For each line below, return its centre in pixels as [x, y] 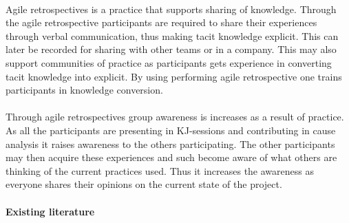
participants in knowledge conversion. [84, 90]
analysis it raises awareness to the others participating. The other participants [170, 144]
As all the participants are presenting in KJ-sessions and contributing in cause [171, 130]
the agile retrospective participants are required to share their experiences [161, 22]
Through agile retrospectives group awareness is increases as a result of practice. [175, 117]
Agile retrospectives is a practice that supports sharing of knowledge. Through [171, 9]
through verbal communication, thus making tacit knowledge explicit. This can [172, 35]
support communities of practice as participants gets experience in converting [169, 62]
